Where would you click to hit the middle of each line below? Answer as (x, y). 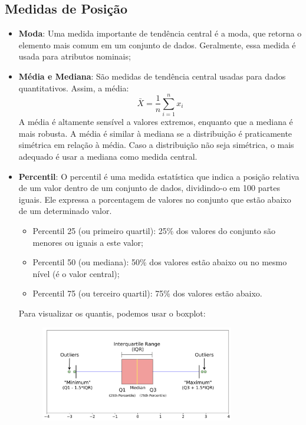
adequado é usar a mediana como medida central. (108, 157)
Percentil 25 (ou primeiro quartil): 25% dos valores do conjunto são (154, 231)
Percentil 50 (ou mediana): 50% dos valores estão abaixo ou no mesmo (160, 262)
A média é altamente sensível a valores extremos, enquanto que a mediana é (156, 122)
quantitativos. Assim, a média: (74, 88)
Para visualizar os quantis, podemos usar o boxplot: (112, 313)
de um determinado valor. (65, 211)
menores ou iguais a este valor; (88, 242)
